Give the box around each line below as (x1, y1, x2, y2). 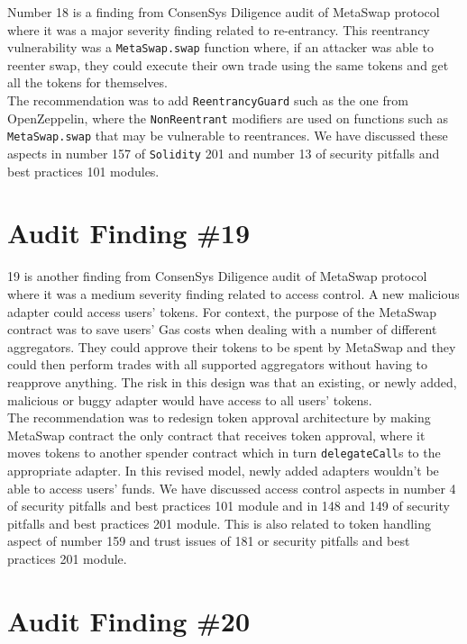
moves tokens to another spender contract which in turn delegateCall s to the (7, 443, 441, 462)
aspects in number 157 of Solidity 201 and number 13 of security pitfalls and (7, 144, 440, 162)
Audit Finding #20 (7, 602, 251, 639)
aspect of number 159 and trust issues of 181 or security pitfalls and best (7, 531, 410, 550)
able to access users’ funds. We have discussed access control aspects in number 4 (7, 478, 456, 497)
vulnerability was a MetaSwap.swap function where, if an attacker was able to (7, 38, 434, 57)
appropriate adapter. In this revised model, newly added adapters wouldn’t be (7, 460, 439, 479)
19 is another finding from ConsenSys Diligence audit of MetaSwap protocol (7, 267, 427, 286)
